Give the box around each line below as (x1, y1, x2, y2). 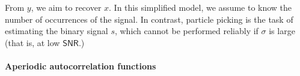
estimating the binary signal (5, 25, 108, 37)
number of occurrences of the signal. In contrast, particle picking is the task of (5, 13, 293, 25)
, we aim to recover (31, 1, 102, 13)
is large (269, 25, 295, 37)
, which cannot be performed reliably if (114, 25, 259, 37)
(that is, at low (5, 36, 60, 48)
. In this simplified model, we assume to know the (109, 1, 292, 13)
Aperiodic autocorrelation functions (5, 59, 156, 72)
